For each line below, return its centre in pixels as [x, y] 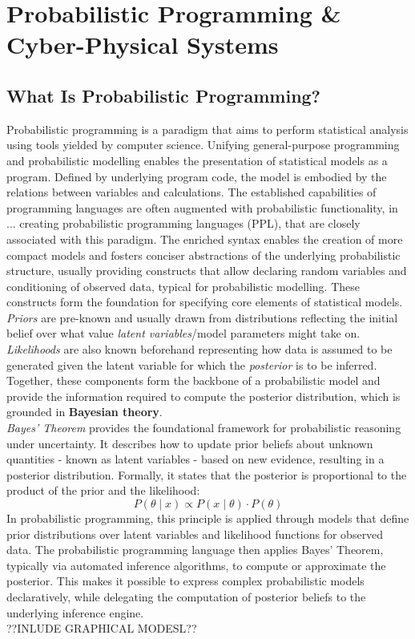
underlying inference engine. [75, 612]
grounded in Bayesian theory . [85, 412]
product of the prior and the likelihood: [103, 490]
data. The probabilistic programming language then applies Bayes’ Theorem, [195, 550]
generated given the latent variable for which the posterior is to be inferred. [192, 364]
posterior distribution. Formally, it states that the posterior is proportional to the [207, 474]
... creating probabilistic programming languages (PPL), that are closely [183, 223]
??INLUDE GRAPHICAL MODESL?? [102, 628]
